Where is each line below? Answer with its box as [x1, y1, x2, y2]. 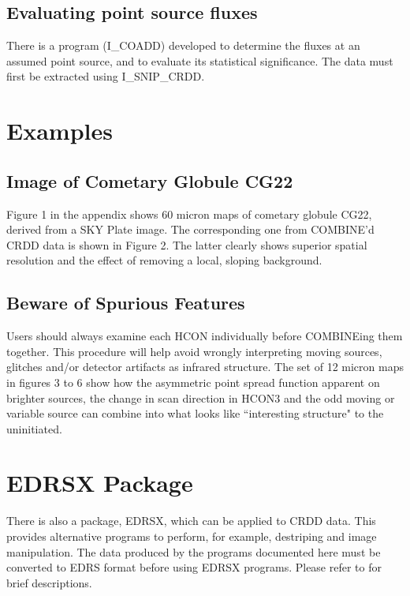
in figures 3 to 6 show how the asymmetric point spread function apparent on [6, 373, 380, 390]
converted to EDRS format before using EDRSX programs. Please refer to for [6, 559, 382, 575]
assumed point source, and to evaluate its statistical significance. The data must [6, 52, 393, 69]
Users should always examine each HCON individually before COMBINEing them [6, 328, 403, 344]
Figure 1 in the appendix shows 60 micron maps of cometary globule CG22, [6, 205, 372, 222]
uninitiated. [6, 420, 62, 437]
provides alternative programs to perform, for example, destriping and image [6, 528, 377, 545]
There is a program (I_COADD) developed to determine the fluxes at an [6, 37, 360, 54]
